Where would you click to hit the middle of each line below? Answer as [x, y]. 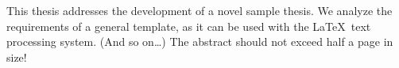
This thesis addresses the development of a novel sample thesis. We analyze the [199, 10]
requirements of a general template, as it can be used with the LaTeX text [189, 26]
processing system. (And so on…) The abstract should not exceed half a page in [200, 42]
